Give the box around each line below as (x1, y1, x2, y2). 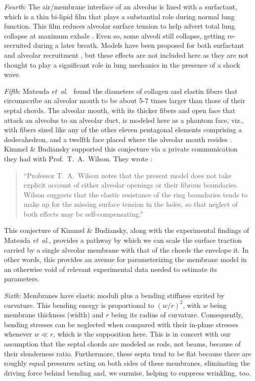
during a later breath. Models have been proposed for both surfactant (33, 40, 244, 50)
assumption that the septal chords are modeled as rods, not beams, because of (4, 339, 241, 348)
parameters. (4, 273, 40, 284)
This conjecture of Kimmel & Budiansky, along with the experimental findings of (4, 225, 249, 235)
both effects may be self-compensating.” (23, 208, 143, 219)
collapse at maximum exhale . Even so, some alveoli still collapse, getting (4, 30, 225, 40)
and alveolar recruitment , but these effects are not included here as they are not (4, 49, 249, 60)
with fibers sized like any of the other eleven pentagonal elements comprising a (4, 124, 242, 135)
